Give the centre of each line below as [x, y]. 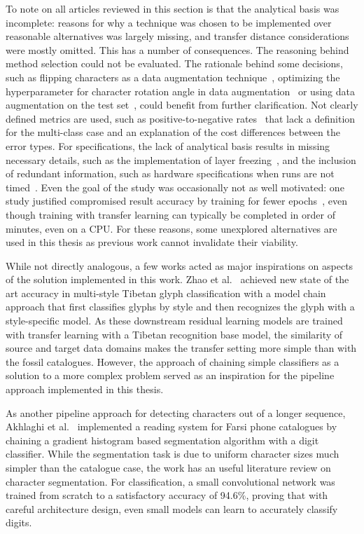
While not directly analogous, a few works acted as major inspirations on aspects [180, 265]
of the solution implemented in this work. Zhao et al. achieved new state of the [177, 279]
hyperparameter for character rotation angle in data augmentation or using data [180, 91]
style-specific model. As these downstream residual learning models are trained [174, 321]
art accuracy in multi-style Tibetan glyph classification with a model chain [166, 293]
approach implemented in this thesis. [85, 389]
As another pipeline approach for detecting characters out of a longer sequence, [176, 412]
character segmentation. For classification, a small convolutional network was [170, 481]
